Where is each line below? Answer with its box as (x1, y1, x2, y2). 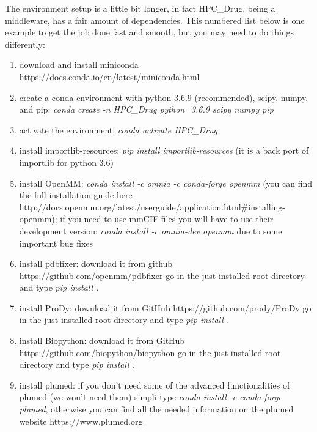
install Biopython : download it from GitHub (19, 334, 185, 347)
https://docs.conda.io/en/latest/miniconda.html (19, 70, 200, 83)
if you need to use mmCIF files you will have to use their (60, 212, 274, 225)
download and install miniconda (19, 58, 139, 71)
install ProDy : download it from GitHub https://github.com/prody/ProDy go (19, 301, 312, 314)
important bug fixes (19, 236, 93, 249)
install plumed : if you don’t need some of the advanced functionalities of (19, 378, 290, 391)
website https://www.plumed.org (19, 414, 143, 427)
